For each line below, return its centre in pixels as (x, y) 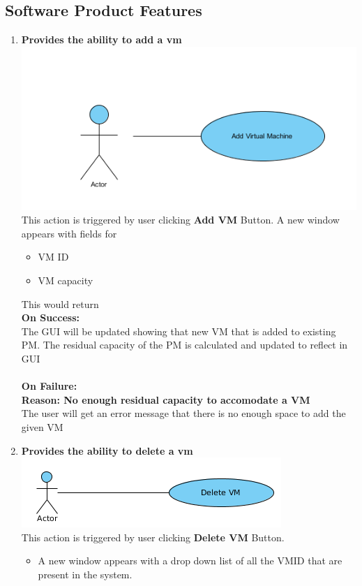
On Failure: (49, 386)
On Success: (50, 317)
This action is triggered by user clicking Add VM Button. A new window (180, 220)
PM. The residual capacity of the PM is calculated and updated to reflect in (184, 345)
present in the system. (85, 574)
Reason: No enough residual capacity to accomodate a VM (166, 399)
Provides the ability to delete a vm (107, 450)
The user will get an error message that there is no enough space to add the (183, 413)
